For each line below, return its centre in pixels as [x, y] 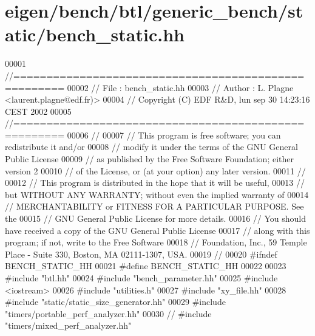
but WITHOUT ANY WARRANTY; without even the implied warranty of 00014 [157, 194]
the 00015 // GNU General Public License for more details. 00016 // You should [156, 218]
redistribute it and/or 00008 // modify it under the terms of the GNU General [151, 147]
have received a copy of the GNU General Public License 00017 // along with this [157, 230]
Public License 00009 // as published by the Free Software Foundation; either [149, 159]
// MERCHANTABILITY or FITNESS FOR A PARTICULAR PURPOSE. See [154, 206]
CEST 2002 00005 [38, 111]
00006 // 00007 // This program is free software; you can [174, 135]
